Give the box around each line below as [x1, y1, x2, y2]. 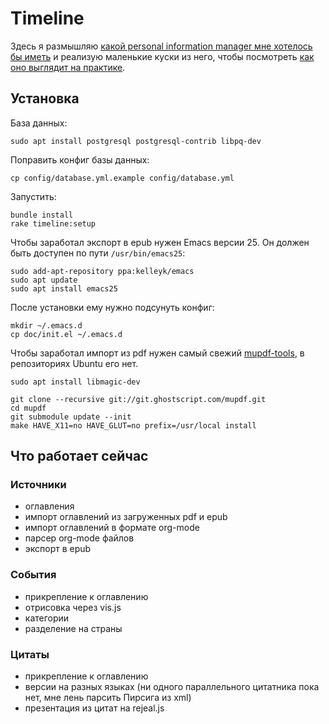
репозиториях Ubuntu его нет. [10, 357, 139, 369]
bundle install [10, 210, 74, 220]
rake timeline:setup [10, 218, 97, 229]
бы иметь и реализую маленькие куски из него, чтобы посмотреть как [10, 50, 315, 62]
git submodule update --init [10, 412, 132, 422]
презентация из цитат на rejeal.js [24, 702, 165, 714]
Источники [10, 478, 67, 492]
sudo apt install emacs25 [10, 283, 118, 294]
